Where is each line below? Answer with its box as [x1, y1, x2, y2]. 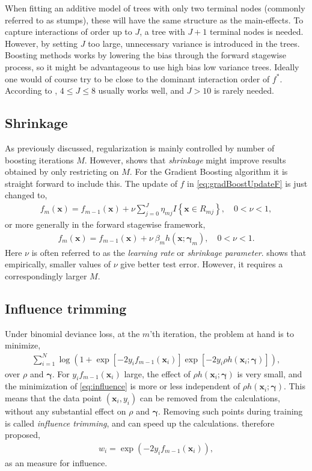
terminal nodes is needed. [209, 25, 304, 38]
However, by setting [5, 37, 78, 49]
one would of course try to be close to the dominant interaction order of [5, 72, 270, 85]
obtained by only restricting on [5, 165, 119, 178]
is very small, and [237, 367, 302, 380]
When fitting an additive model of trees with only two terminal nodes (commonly [5, 2, 305, 14]
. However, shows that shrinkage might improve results [84, 153, 286, 166]
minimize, [5, 339, 41, 351]
